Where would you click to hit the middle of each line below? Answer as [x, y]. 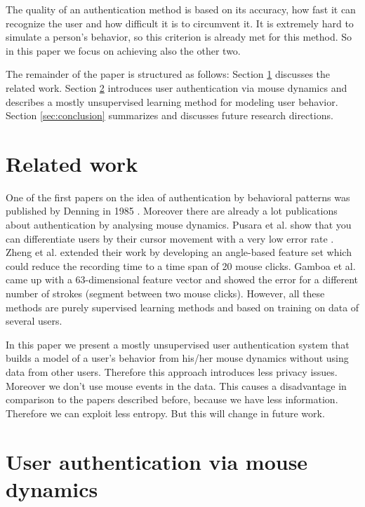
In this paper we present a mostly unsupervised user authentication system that [178, 344]
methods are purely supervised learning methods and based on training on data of [182, 307]
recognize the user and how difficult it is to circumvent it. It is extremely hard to [180, 23]
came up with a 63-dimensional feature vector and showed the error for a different [182, 279]
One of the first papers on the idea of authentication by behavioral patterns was [178, 197]
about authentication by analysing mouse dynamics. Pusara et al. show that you [179, 225]
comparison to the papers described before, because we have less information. [172, 399]
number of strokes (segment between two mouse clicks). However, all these [165, 293]
